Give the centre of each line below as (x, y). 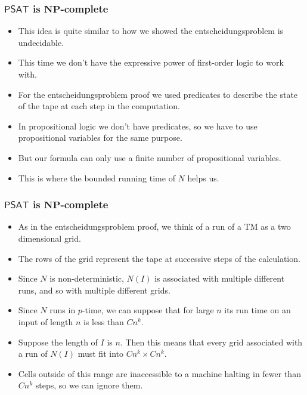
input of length (46, 321)
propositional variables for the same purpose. (100, 138)
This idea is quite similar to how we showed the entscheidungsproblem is (151, 31)
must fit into (100, 354)
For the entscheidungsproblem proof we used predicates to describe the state (158, 94)
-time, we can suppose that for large (148, 310)
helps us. (203, 178)
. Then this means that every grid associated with (211, 342)
